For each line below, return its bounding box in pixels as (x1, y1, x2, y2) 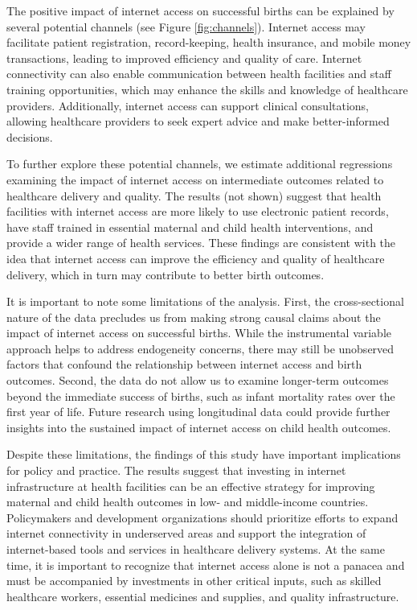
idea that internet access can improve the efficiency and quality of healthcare (6, 249, 385, 266)
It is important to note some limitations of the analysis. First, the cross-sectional (6, 293, 404, 310)
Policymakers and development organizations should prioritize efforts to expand (6, 509, 399, 526)
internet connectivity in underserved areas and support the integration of (6, 525, 366, 542)
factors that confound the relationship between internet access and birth (6, 356, 362, 373)
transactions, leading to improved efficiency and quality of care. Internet (6, 49, 362, 66)
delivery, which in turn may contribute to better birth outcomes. (6, 266, 325, 282)
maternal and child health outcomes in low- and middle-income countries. (6, 493, 369, 510)
